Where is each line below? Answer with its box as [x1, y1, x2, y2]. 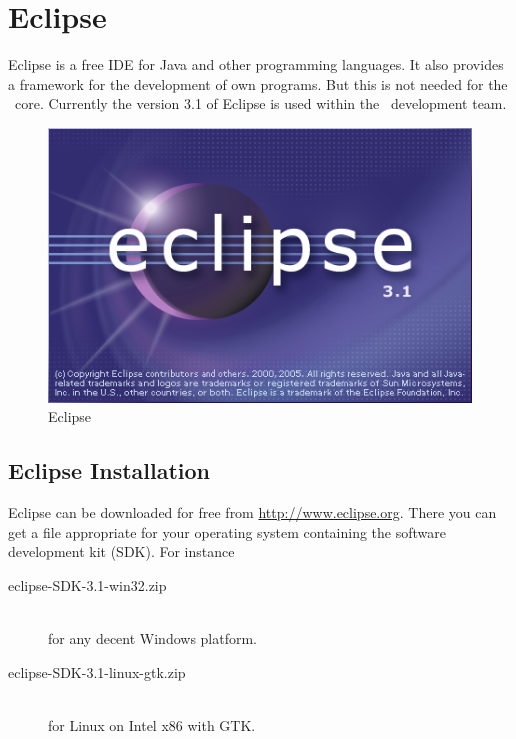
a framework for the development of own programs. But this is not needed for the [8, 73, 508, 94]
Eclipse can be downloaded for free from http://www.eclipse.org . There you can [8, 502, 497, 523]
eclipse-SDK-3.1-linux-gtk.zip [8, 661, 186, 682]
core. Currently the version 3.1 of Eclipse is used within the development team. [14, 93, 507, 114]
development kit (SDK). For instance [8, 541, 235, 562]
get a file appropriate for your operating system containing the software [8, 521, 446, 542]
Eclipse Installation [8, 455, 211, 486]
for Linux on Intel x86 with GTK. [48, 714, 256, 735]
